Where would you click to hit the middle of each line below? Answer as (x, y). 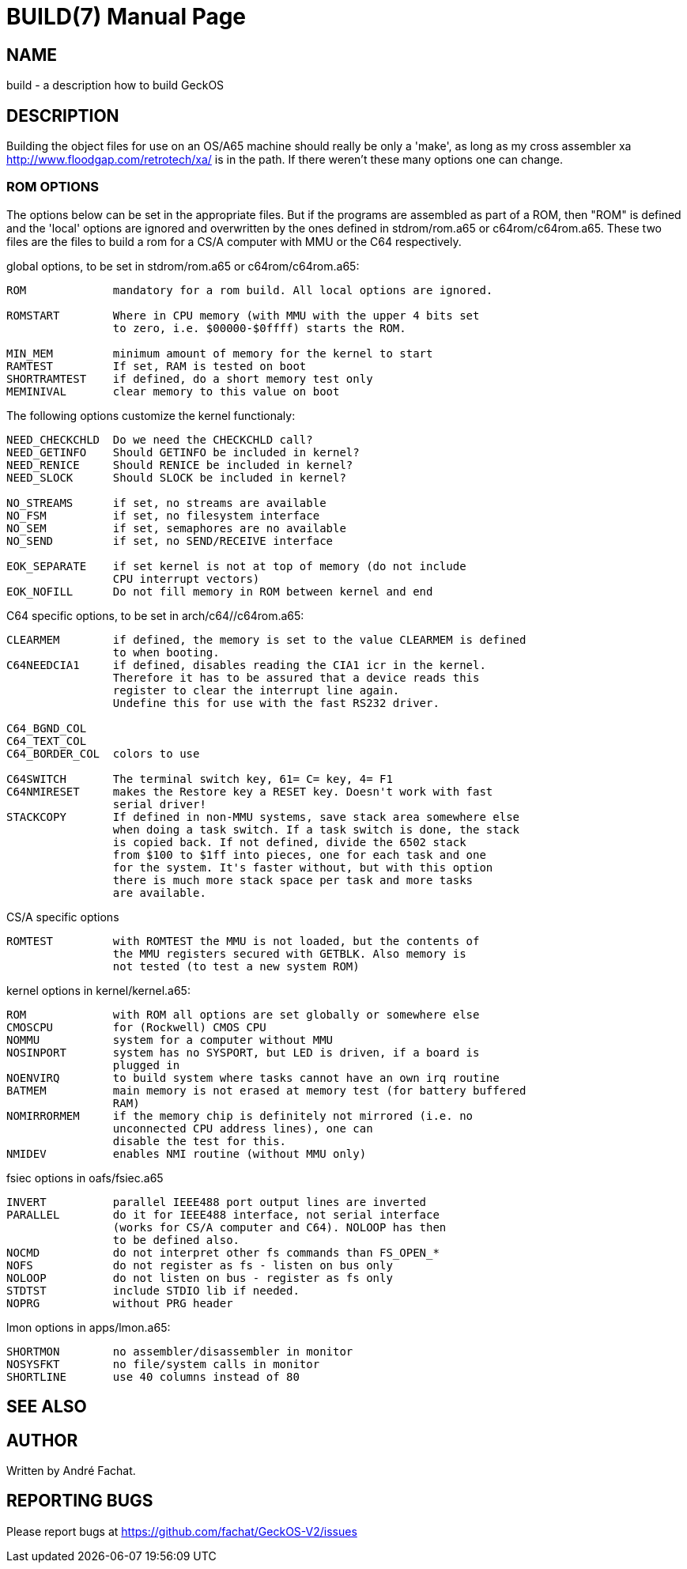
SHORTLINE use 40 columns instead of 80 (153, 1376)
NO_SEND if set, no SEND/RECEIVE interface (170, 541)
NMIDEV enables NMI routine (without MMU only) (187, 1153)
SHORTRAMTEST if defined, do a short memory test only (190, 378)
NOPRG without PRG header (120, 1303)
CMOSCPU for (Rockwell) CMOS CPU (136, 1027)
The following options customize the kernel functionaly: (151, 415)
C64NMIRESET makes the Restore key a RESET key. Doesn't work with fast (250, 791)
